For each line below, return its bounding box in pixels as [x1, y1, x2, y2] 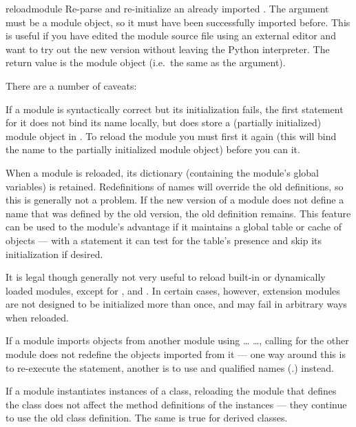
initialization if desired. [6, 246, 103, 261]
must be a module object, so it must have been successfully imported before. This [6, 14, 350, 29]
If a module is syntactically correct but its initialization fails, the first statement [6, 101, 344, 116]
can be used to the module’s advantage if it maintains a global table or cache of [6, 219, 342, 234]
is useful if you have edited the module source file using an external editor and [6, 28, 336, 43]
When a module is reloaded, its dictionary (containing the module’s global [6, 165, 319, 179]
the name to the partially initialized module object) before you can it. [6, 142, 300, 157]
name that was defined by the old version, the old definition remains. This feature [6, 206, 351, 220]
